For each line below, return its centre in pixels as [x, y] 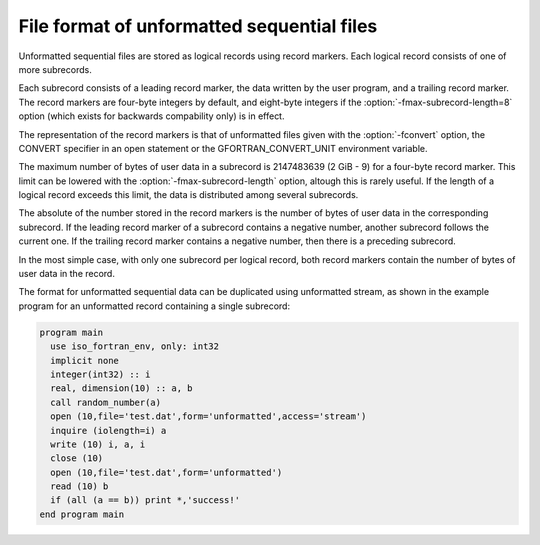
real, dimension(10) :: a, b [122, 388]
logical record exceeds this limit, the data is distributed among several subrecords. [188, 195]
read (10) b [79, 486]
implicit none [85, 360]
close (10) [77, 458]
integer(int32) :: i [100, 374]
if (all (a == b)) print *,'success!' [145, 500]
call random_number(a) [106, 402]
